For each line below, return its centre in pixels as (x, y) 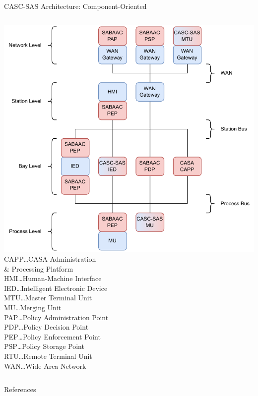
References (20, 389)
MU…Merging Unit (33, 308)
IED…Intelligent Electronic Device (56, 288)
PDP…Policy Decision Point (46, 327)
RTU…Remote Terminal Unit (48, 356)
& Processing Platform (39, 268)
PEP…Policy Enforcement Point (52, 336)
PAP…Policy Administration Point (56, 317)
